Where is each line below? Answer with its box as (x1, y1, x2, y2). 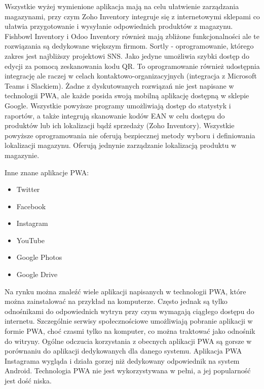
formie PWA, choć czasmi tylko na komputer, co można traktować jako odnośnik (5, 326, 255, 336)
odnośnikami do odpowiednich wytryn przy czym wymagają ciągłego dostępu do (5, 305, 254, 316)
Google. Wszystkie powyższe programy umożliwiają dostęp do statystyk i (5, 100, 231, 110)
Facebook (16, 201, 46, 211)
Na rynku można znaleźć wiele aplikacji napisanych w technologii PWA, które (5, 286, 246, 296)
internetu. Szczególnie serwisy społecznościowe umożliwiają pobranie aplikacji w (5, 316, 253, 326)
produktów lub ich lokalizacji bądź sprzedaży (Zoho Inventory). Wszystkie (5, 120, 235, 131)
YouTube (16, 235, 45, 245)
